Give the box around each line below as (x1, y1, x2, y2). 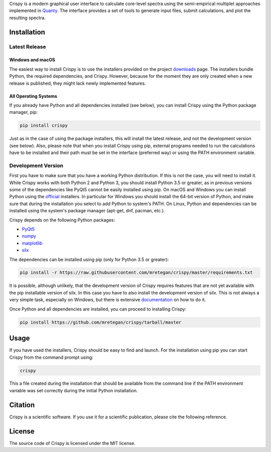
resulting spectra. (9, 15, 46, 21)
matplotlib (22, 240, 43, 246)
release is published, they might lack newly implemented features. (9, 80, 146, 86)
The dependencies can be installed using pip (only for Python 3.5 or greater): (9, 256, 169, 262)
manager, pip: (9, 109, 38, 115)
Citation (9, 400, 35, 409)
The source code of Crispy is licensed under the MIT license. (9, 440, 135, 446)
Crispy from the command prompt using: (9, 354, 94, 360)
